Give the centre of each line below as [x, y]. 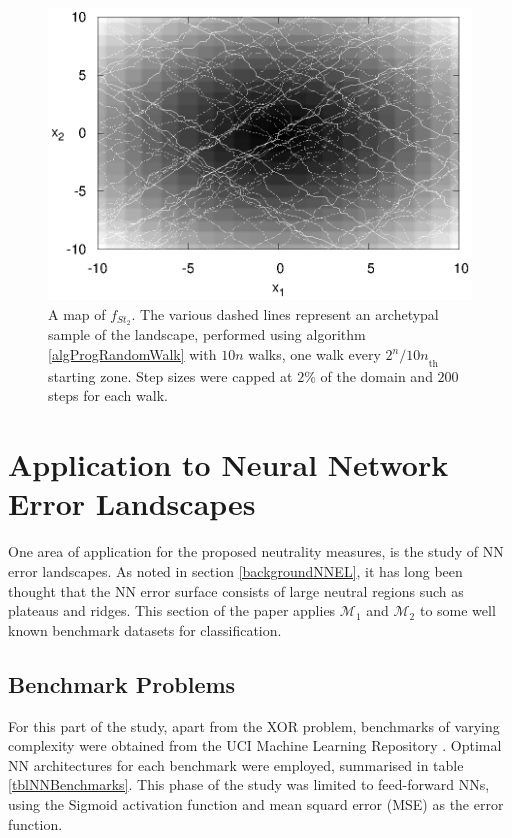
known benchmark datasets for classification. [145, 629]
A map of [77, 313]
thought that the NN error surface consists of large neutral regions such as [236, 590]
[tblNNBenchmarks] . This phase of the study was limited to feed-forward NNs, [249, 784]
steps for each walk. [108, 395]
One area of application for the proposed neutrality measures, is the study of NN [256, 551]
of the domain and [376, 375]
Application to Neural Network [228, 464]
